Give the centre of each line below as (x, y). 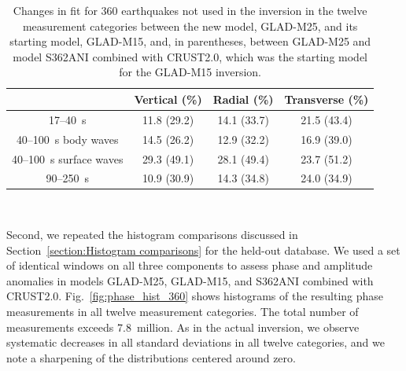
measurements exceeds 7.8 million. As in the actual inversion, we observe (183, 327)
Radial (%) (243, 99)
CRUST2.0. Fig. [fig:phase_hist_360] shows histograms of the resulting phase (195, 296)
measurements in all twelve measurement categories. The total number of (183, 311)
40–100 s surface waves (68, 158)
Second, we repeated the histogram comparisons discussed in (152, 235)
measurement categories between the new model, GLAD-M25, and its (190, 26)
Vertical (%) (168, 99)
